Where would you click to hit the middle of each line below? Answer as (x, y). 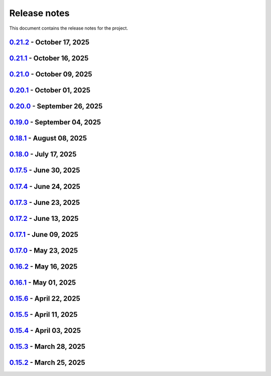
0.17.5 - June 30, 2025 (45, 170)
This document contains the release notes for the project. (69, 28)
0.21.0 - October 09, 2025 (51, 75)
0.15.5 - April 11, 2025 (43, 315)
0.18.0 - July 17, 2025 (43, 154)
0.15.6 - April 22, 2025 (45, 298)
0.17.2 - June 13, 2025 (44, 218)
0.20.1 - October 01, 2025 (50, 90)
